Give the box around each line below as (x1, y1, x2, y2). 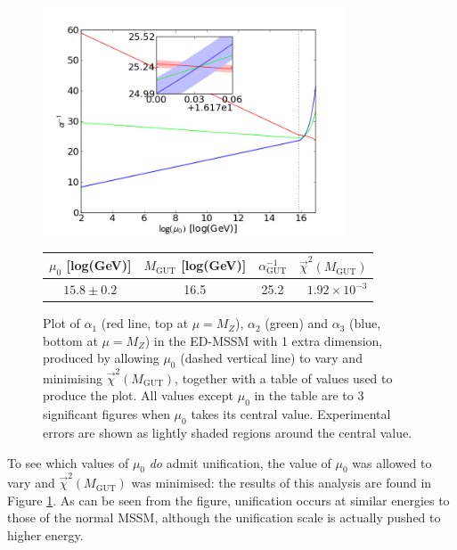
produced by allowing (43, 349, 159, 367)
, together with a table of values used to (175, 368, 393, 387)
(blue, (349, 314, 381, 332)
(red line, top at (101, 314, 189, 332)
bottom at (43, 331, 98, 349)
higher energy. (7, 525, 84, 544)
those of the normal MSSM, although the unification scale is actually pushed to (7, 508, 441, 527)
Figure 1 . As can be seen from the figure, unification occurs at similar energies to (7, 490, 450, 509)
